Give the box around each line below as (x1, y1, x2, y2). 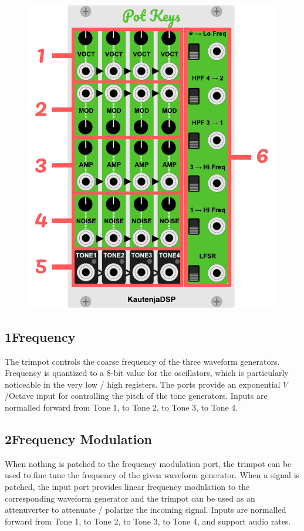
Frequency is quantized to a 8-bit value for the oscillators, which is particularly (5, 367, 289, 379)
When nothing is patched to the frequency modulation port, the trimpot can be (5, 457, 292, 469)
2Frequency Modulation (5, 430, 152, 448)
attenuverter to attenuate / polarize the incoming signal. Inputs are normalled (5, 503, 286, 516)
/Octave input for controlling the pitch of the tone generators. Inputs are (5, 389, 268, 402)
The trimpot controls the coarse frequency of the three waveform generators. (5, 355, 280, 367)
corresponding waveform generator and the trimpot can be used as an (5, 492, 255, 504)
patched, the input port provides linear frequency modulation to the (5, 480, 250, 492)
